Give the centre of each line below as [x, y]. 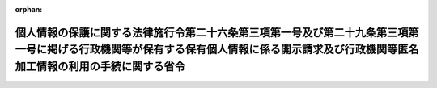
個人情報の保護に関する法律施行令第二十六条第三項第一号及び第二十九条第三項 [212, 32]
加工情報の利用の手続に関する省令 [100, 66]
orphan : [29, 9]
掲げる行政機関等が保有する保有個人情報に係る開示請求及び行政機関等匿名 [233, 50]
